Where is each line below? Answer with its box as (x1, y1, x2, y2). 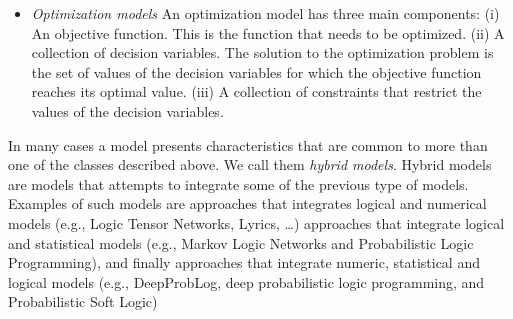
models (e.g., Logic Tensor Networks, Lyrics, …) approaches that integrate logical (8, 212, 505, 233)
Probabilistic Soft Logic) (8, 291, 158, 312)
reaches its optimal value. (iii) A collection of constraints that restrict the (31, 81, 482, 102)
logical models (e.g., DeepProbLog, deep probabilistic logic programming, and (8, 271, 485, 292)
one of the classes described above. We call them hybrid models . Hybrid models (8, 154, 492, 175)
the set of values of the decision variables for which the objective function (31, 61, 482, 82)
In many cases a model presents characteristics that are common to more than (8, 134, 488, 155)
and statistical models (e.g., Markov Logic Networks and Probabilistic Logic (8, 232, 474, 253)
